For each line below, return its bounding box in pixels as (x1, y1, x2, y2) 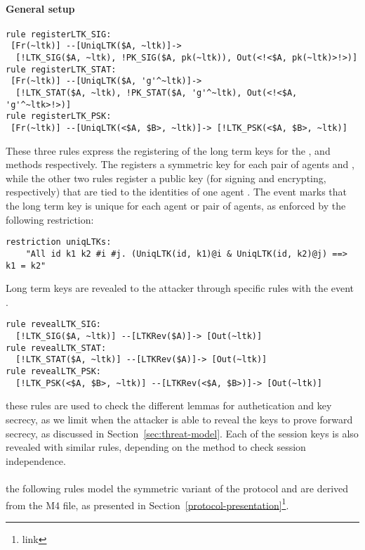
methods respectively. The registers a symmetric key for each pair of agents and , (6, 157, 354, 172)
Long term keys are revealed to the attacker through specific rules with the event (6, 281, 354, 295)
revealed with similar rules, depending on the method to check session (6, 440, 306, 454)
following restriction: (6, 212, 94, 226)
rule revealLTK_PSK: (6, 366, 102, 377)
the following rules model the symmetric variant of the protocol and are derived (6, 480, 349, 495)
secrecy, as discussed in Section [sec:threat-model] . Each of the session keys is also (6, 426, 359, 440)
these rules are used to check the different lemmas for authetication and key (6, 398, 332, 413)
